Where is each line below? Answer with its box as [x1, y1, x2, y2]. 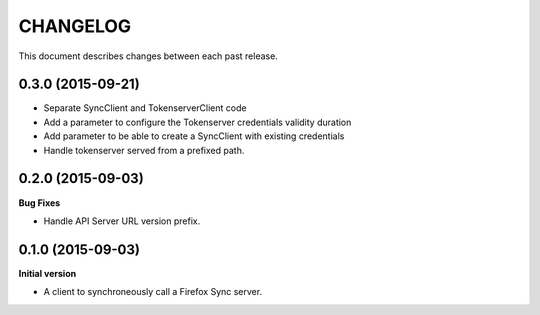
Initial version [18, 267, 77, 279]
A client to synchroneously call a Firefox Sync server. [43, 286, 263, 298]
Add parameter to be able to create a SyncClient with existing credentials [43, 130, 345, 142]
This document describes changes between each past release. [18, 50, 279, 62]
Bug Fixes [18, 196, 61, 209]
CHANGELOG [18, 15, 132, 37]
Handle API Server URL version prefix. [43, 215, 201, 227]
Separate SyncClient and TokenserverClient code [43, 102, 247, 114]
